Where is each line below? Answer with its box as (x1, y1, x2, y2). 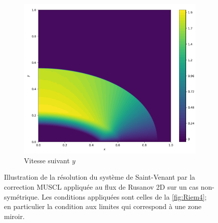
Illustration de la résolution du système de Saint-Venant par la (4, 172, 196, 182)
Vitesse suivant (24, 155, 70, 165)
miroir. (4, 211, 25, 221)
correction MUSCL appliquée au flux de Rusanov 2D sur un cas (4, 182, 199, 192)
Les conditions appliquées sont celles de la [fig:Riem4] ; (41, 191, 207, 202)
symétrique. (4, 191, 39, 202)
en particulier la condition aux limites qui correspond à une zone (4, 201, 202, 212)
